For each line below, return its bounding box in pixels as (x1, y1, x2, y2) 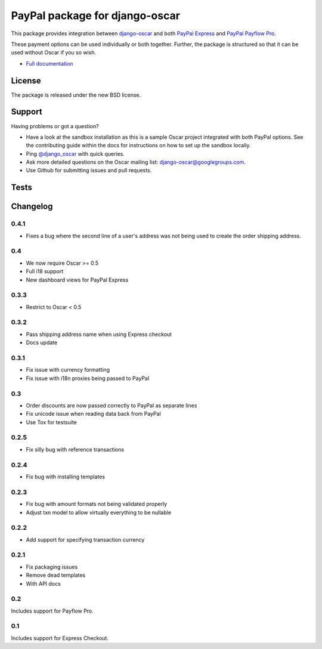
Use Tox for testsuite (26, 418, 77, 426)
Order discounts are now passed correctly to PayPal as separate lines (26, 401, 197, 409)
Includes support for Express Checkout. (11, 634, 109, 641)
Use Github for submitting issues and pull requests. (26, 167, 152, 174)
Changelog (11, 202, 53, 212)
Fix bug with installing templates (26, 473, 106, 480)
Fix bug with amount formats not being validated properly (26, 500, 168, 508)
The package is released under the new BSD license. (11, 91, 141, 98)
